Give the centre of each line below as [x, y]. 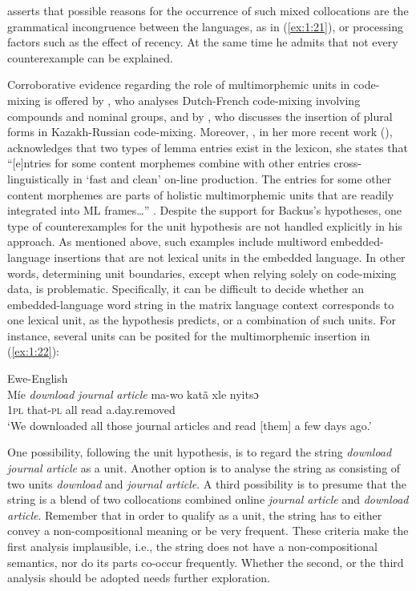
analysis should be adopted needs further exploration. [139, 578]
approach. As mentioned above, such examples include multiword [167, 241]
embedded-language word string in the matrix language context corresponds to [201, 304]
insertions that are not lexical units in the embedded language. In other [230, 257]
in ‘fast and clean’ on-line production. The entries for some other [232, 178]
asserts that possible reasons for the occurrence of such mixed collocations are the [208, 10]
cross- [348, 163]
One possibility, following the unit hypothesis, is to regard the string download [200, 452]
